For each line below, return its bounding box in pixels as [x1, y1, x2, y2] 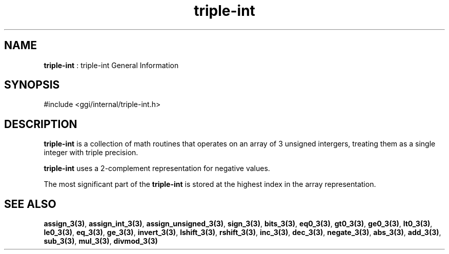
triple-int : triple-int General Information [44, 60, 179, 70]
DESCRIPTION [4, 117, 77, 131]
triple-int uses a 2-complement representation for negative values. [44, 164, 270, 173]
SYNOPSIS [4, 78, 60, 92]
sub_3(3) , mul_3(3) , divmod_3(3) [44, 237, 158, 246]
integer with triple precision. [44, 148, 138, 157]
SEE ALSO [4, 197, 56, 210]
